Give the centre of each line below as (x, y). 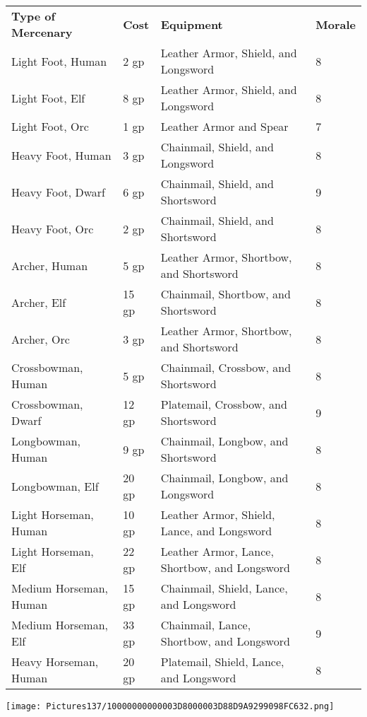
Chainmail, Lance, (206, 625)
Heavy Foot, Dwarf (58, 192)
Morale (336, 24)
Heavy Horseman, (55, 661)
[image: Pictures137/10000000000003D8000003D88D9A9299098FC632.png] (170, 706)
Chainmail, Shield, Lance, (224, 588)
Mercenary (42, 32)
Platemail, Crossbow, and (224, 404)
